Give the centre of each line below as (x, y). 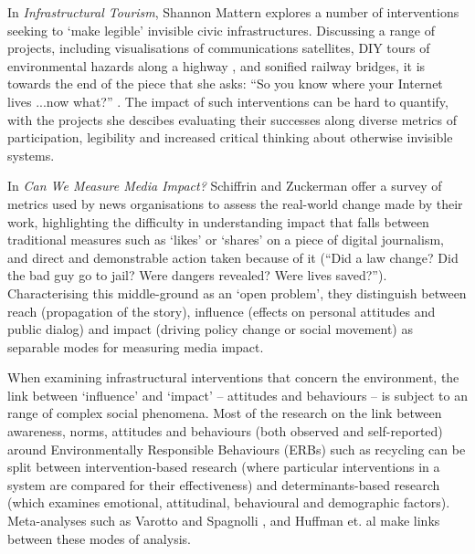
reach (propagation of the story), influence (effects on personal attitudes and (222, 311)
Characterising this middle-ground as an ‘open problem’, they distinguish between (237, 293)
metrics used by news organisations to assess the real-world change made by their (235, 203)
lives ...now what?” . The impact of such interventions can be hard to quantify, (228, 101)
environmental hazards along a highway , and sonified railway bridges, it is (216, 65)
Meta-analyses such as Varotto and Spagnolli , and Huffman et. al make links (224, 521)
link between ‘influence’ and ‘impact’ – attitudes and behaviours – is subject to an (237, 395)
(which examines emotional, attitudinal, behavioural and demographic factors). (229, 502)
